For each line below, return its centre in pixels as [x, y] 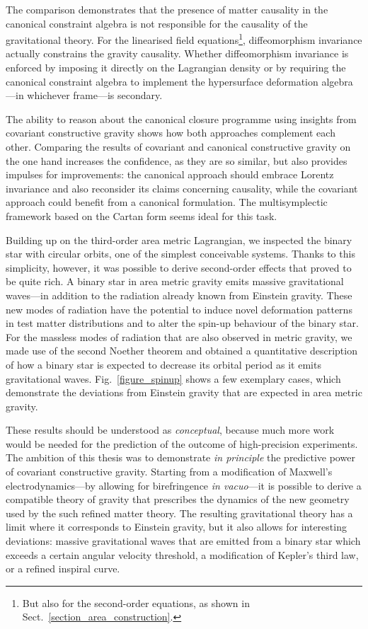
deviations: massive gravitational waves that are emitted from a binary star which [183, 541]
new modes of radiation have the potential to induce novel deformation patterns [179, 309]
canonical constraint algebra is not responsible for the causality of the [157, 23]
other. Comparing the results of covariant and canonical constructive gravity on [178, 146]
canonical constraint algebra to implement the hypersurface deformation [162, 81]
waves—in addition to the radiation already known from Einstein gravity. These [179, 295]
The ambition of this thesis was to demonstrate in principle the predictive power [180, 457]
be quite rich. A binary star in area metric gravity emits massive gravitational [175, 281]
